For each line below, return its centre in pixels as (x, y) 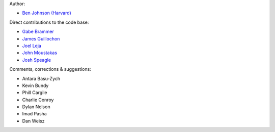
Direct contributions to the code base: (49, 22)
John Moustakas (40, 53)
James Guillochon (41, 38)
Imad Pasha (34, 114)
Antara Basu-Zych (41, 78)
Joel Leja (32, 46)
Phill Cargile (35, 93)
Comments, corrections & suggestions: (50, 69)
